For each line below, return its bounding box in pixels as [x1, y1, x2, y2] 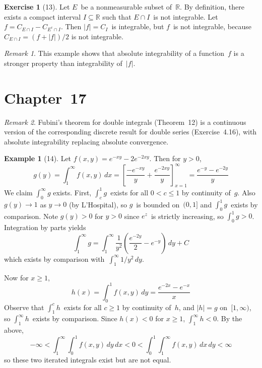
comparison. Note [4, 210, 58, 221]
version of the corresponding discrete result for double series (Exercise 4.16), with [4, 126, 257, 137]
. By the [217, 313, 242, 324]
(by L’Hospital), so [69, 199, 127, 209]
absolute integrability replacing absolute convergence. [4, 136, 169, 146]
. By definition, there [180, 2, 244, 12]
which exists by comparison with [4, 253, 105, 264]
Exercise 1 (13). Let [4, 2, 70, 12]
